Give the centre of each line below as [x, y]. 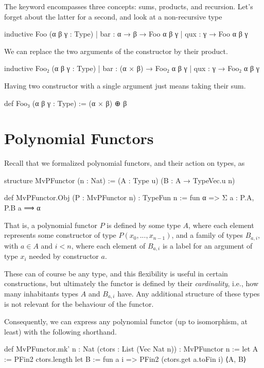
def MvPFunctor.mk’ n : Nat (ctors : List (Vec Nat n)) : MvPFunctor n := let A [131, 349]
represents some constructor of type [60, 235]
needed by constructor [64, 256]
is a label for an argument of [207, 245]
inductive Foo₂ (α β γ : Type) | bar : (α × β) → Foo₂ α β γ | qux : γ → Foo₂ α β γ [132, 68]
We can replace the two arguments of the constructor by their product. [116, 51]
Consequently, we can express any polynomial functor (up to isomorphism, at [126, 321]
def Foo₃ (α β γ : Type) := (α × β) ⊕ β [66, 103]
